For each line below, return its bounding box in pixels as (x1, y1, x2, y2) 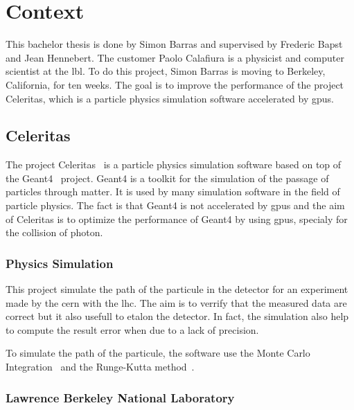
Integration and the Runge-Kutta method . (6, 359, 195, 374)
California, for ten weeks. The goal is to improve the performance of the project (6, 77, 344, 91)
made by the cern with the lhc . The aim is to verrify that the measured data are (6, 295, 347, 310)
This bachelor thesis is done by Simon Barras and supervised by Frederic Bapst (6, 37, 343, 51)
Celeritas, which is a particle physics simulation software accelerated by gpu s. (6, 91, 334, 105)
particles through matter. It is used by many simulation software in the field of (6, 184, 340, 199)
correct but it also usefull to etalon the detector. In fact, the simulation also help (6, 309, 349, 323)
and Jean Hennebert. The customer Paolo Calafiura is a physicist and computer (6, 50, 344, 64)
